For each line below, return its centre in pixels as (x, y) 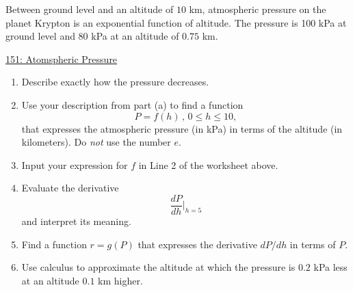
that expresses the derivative (197, 244)
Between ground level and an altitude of (90, 9)
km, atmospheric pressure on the (258, 9)
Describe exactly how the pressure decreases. (115, 82)
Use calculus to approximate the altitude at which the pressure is (158, 267)
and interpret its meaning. (76, 221)
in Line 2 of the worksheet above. (208, 164)
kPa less (330, 267)
